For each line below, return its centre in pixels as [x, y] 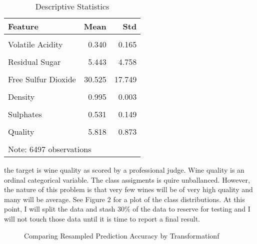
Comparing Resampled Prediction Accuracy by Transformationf [122, 235]
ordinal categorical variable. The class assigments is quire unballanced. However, [127, 179]
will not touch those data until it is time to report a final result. [102, 218]
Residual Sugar [34, 62]
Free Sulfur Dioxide [42, 79]
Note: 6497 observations [50, 149]
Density [21, 97]
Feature [23, 26]
